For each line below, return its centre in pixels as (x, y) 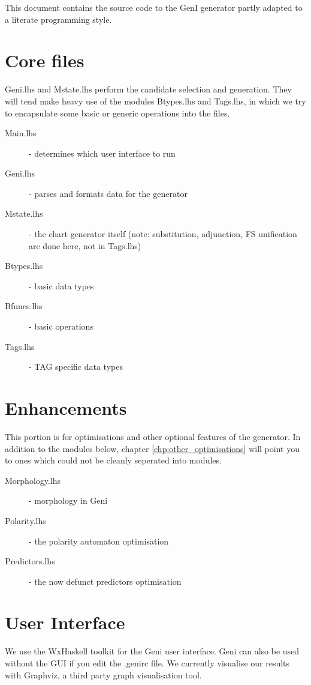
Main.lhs (21, 133)
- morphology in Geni (68, 500)
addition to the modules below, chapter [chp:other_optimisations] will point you (152, 448)
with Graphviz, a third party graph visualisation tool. (103, 674)
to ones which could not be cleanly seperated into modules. (113, 460)
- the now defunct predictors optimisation (105, 581)
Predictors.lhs (30, 561)
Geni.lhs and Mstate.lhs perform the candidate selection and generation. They (148, 89)
